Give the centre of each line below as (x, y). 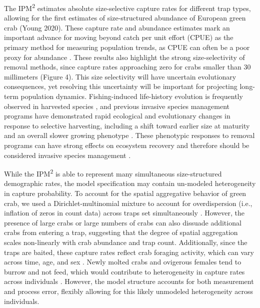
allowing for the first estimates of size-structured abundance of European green (125, 18)
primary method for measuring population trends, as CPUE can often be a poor (127, 47)
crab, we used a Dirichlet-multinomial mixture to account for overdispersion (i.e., (128, 203)
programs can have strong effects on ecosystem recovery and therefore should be (127, 145)
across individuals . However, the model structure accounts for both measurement (129, 281)
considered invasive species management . (67, 155)
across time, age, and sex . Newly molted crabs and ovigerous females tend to (123, 262)
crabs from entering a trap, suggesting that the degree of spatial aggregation (121, 232)
